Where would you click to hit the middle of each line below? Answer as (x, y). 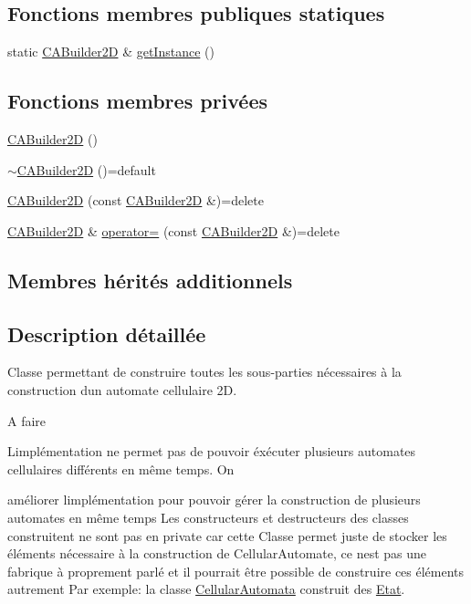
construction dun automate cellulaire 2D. (122, 389)
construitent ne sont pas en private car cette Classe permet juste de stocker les (227, 535)
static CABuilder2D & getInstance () (111, 52)
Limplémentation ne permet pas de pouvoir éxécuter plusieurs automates (212, 451)
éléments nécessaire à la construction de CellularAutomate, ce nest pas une (217, 553)
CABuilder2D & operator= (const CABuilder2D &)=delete (173, 230)
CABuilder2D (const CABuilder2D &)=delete (136, 200)
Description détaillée (107, 333)
